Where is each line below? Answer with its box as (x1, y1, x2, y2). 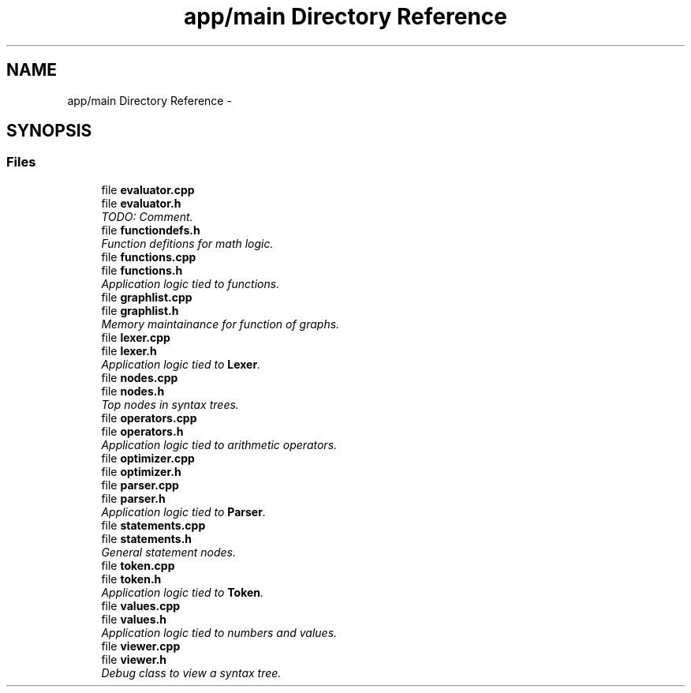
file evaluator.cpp (101, 182, 195, 197)
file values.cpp (101, 598, 181, 612)
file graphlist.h (101, 303, 179, 317)
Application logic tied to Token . (101, 585, 264, 599)
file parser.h (101, 491, 166, 505)
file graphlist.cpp (101, 290, 192, 304)
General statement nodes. (101, 545, 237, 559)
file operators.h (101, 424, 184, 438)
